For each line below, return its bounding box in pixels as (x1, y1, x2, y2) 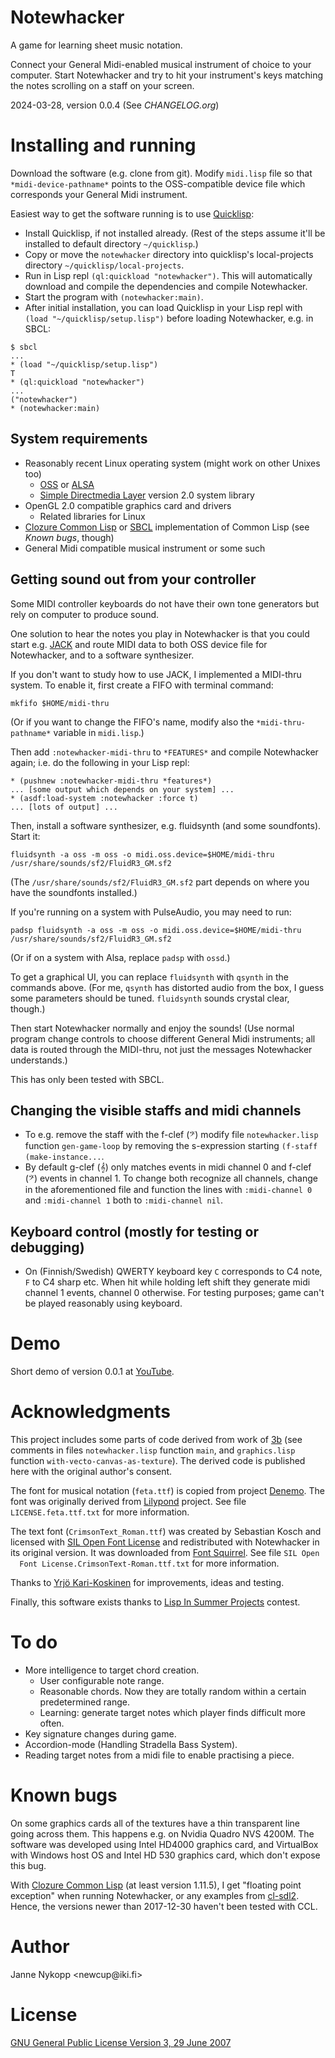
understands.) (10, 1054, 68, 1066)
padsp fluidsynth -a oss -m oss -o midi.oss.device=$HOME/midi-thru (10, 925, 302, 935)
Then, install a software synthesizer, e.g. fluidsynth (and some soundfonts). (10, 819, 322, 831)
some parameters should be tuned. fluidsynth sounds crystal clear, (10, 992, 290, 1004)
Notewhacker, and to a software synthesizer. (10, 649, 195, 661)
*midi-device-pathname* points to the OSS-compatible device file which (10, 177, 306, 190)
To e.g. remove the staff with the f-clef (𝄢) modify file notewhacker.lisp (24, 1129, 319, 1141)
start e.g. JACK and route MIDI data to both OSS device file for (10, 638, 268, 650)
